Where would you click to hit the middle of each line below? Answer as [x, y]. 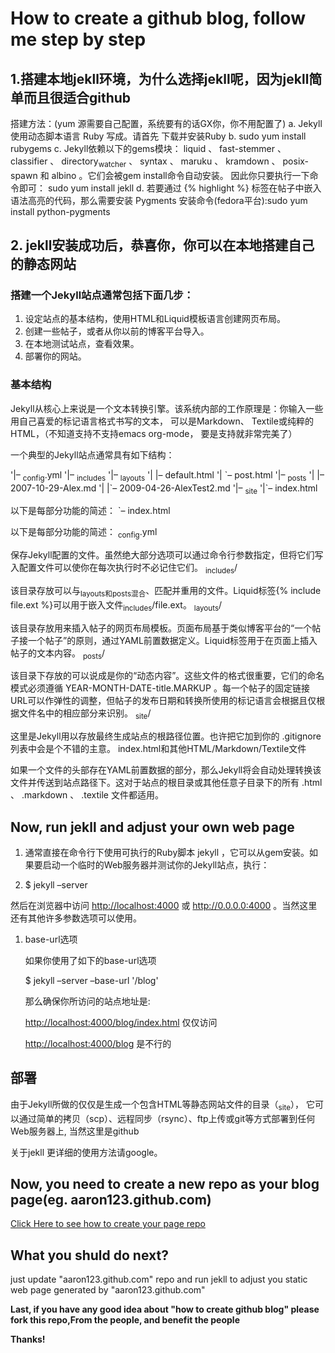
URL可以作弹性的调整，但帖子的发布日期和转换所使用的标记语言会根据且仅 [163, 701]
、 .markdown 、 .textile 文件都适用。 [87, 795]
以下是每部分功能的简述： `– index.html [90, 511]
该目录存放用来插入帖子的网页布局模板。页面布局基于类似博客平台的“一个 [161, 628]
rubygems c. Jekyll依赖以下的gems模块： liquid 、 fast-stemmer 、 [148, 148]
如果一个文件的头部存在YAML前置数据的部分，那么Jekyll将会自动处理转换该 [166, 770]
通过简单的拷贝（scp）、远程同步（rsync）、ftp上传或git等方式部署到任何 [167, 1118]
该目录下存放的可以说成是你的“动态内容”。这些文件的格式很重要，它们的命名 [167, 676]
